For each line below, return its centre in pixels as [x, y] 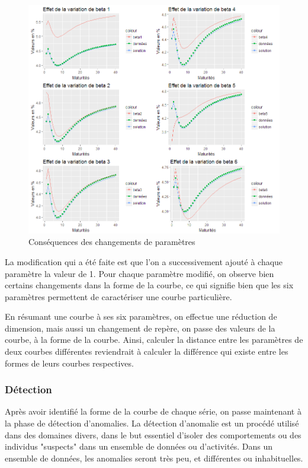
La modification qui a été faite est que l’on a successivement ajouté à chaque [144, 261]
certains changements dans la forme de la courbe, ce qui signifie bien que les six [149, 285]
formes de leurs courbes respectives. [69, 363]
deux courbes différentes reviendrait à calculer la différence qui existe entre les [147, 351]
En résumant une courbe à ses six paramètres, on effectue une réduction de [141, 316]
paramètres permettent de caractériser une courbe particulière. [118, 296]
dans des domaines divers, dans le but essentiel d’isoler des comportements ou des [153, 434]
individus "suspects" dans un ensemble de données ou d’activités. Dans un [139, 446]
